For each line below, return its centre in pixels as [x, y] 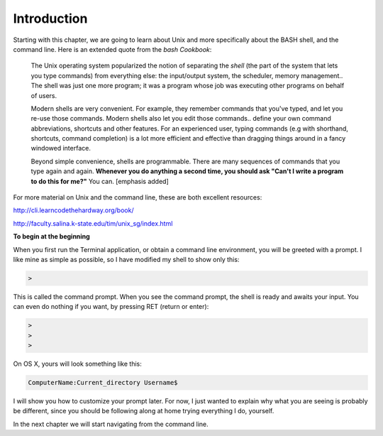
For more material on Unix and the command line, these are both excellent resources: [138, 197]
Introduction [50, 18]
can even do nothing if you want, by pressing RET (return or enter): [111, 307]
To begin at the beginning [51, 236]
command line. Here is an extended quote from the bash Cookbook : [112, 49]
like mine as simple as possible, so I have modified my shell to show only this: [126, 259]
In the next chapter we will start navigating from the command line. [111, 424]
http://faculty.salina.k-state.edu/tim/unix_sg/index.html [93, 223]
